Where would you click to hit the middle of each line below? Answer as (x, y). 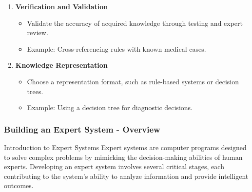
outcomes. (19, 185)
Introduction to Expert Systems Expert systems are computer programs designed (125, 147)
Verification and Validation (62, 6)
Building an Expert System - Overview (82, 129)
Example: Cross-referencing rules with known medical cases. (116, 48)
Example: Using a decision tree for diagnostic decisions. (110, 107)
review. (38, 32)
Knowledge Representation (61, 65)
